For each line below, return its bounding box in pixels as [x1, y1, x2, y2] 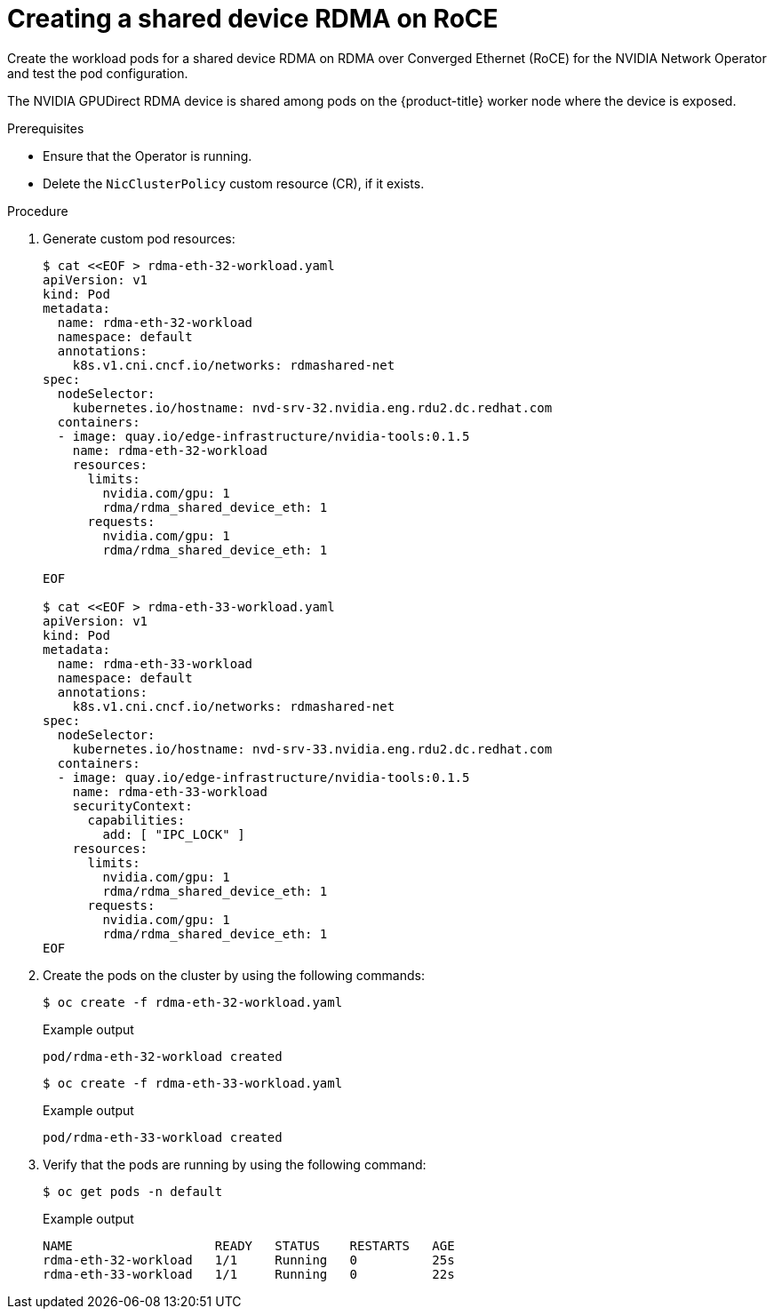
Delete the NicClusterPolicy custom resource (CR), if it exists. [43, 175, 425, 191]
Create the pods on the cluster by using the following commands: [43, 967, 425, 983]
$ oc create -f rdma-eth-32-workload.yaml [43, 994, 343, 1009]
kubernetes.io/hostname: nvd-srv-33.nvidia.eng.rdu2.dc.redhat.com [72, 741, 553, 756]
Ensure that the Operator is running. [43, 148, 252, 164]
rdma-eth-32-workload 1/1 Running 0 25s [43, 1252, 455, 1267]
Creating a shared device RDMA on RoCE [7, 4, 499, 34]
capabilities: [87, 812, 186, 827]
